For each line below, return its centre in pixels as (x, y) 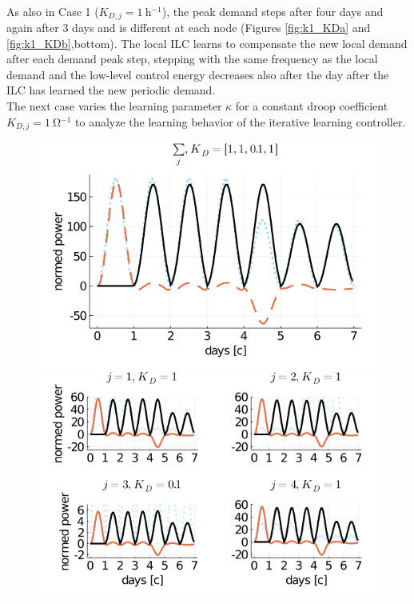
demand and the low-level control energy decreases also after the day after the (198, 74)
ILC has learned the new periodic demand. (111, 90)
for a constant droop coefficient (312, 106)
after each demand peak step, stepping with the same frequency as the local (192, 59)
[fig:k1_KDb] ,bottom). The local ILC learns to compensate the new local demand (207, 43)
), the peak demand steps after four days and (273, 11)
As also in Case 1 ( (53, 11)
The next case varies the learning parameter (114, 106)
